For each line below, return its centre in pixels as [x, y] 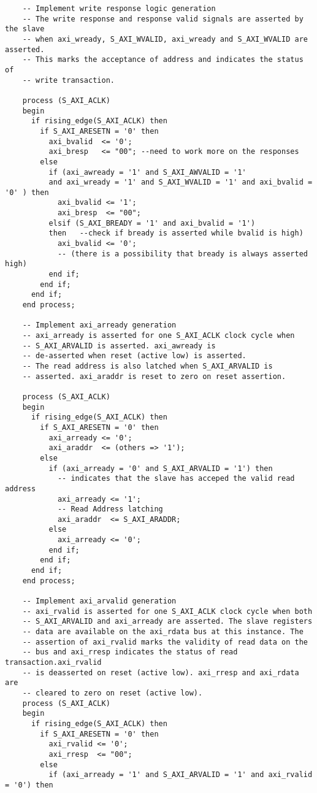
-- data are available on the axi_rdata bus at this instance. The [163, 632]
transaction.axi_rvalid [53, 662]
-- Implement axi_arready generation [99, 325]
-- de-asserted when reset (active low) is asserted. [134, 356]
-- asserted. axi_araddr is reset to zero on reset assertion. [154, 376]
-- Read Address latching [110, 509]
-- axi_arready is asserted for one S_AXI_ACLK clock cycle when [158, 335]
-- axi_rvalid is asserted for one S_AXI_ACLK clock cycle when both [167, 611]
